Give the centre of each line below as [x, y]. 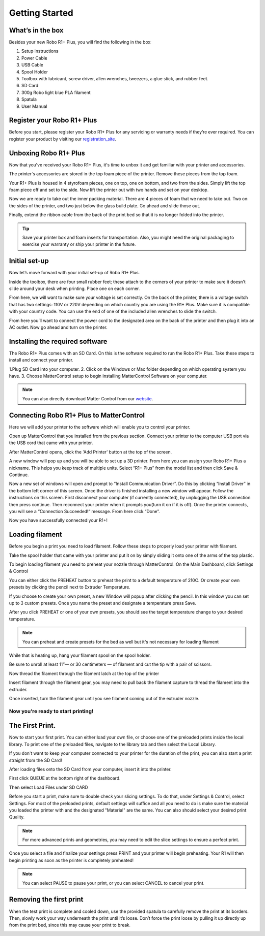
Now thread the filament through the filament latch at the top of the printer [84, 673]
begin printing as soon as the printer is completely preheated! [71, 860]
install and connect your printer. [41, 360]
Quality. [17, 817]
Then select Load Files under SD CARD [49, 787]
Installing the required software [58, 341]
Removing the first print [46, 899]
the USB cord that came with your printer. [51, 443]
